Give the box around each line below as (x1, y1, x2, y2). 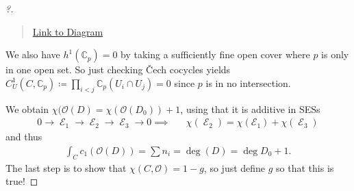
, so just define (203, 160, 266, 175)
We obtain (5, 101, 49, 116)
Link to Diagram (32, 24, 103, 38)
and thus (5, 129, 42, 144)
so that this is (276, 160, 334, 175)
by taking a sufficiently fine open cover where (121, 47, 310, 62)
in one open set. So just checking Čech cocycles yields (5, 62, 231, 77)
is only (321, 47, 349, 62)
